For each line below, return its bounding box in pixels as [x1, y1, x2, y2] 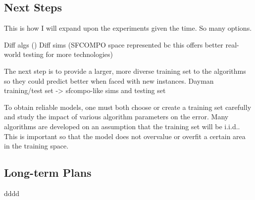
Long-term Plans [4, 165, 92, 180]
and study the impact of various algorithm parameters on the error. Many [4, 111, 229, 122]
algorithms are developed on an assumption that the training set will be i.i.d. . [4, 121, 240, 131]
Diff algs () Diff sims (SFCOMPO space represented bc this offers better [4, 39, 223, 50]
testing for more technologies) [23, 49, 113, 59]
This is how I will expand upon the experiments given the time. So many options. [4, 23, 252, 33]
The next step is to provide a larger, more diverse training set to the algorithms [4, 65, 246, 76]
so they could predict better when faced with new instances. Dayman [4, 75, 214, 86]
